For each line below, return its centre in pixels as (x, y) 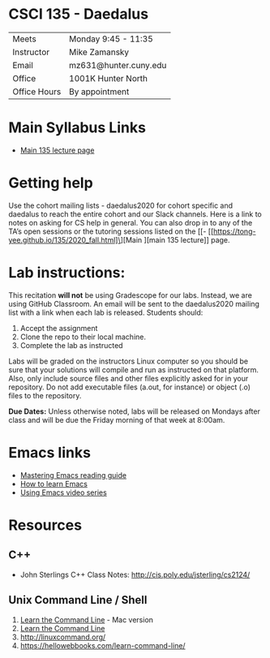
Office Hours (37, 92)
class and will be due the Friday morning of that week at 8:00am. (117, 419)
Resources (45, 525)
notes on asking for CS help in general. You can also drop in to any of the (131, 222)
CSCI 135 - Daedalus (78, 14)
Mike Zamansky (99, 52)
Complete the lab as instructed (71, 345)
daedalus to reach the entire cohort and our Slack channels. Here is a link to (135, 214)
